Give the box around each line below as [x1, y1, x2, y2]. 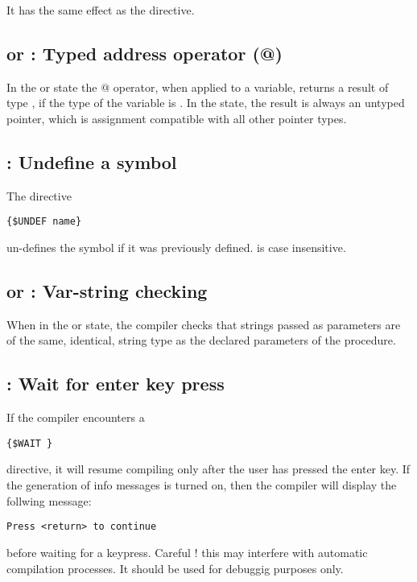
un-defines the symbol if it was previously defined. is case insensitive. [6, 239, 346, 256]
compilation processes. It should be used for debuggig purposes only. [6, 559, 344, 576]
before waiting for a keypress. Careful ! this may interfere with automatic [6, 543, 368, 560]
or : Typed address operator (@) [6, 40, 283, 65]
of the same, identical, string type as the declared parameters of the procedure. [6, 332, 396, 349]
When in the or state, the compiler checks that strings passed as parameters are [6, 316, 401, 332]
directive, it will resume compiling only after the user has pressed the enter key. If [6, 460, 411, 477]
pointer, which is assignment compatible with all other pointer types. [6, 109, 347, 126]
